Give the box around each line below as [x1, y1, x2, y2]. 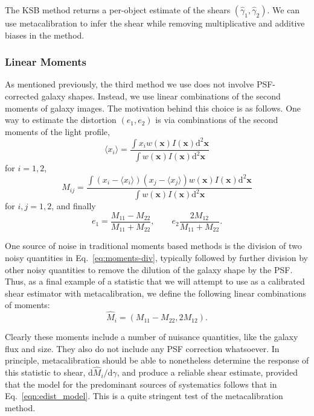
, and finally [51, 200, 96, 212]
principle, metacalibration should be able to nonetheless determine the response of [5, 354, 309, 367]
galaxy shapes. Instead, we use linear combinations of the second [41, 90, 281, 102]
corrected [5, 90, 39, 102]
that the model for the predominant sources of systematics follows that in [5, 377, 277, 390]
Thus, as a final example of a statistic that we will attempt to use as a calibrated [5, 275, 305, 288]
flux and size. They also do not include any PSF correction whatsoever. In [5, 342, 280, 355]
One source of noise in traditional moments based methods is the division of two [5, 239, 302, 252]
